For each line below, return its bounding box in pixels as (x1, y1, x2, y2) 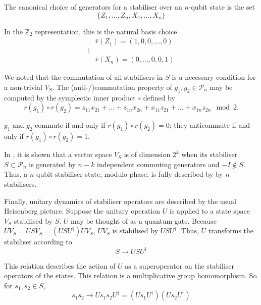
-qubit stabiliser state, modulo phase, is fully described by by (34, 169, 223, 179)
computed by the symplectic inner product (4, 92, 136, 103)
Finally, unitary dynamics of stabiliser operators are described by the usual (4, 195, 236, 206)
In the (4, 26, 23, 36)
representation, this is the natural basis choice (35, 26, 177, 36)
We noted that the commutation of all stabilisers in (4, 72, 163, 82)
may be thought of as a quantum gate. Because (71, 215, 217, 226)
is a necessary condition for (172, 72, 256, 82)
